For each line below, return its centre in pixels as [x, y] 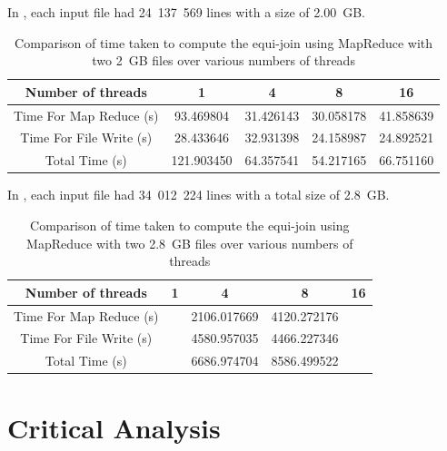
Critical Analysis [114, 427]
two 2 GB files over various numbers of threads [223, 60]
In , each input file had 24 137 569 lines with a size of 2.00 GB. [186, 12]
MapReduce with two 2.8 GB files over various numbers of [190, 243]
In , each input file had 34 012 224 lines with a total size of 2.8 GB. [199, 195]
